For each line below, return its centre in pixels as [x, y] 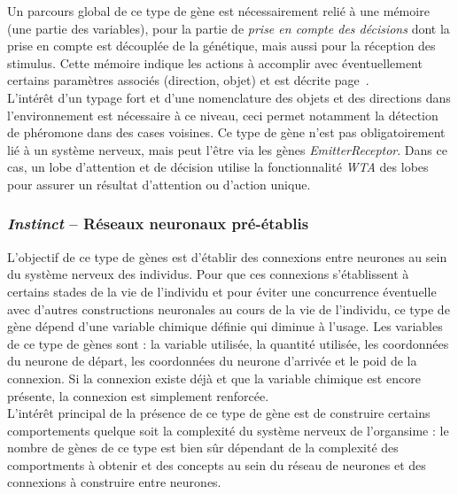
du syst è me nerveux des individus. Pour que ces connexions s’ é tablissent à [208, 274]
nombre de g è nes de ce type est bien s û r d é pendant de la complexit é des [203, 448]
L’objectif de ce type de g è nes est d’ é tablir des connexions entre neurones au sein [227, 256]
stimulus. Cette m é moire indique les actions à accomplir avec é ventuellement [215, 62]
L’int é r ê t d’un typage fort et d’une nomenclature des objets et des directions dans [229, 97]
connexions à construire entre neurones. [114, 482]
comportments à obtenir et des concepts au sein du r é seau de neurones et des [217, 464]
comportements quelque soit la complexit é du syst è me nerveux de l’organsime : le [228, 430]
